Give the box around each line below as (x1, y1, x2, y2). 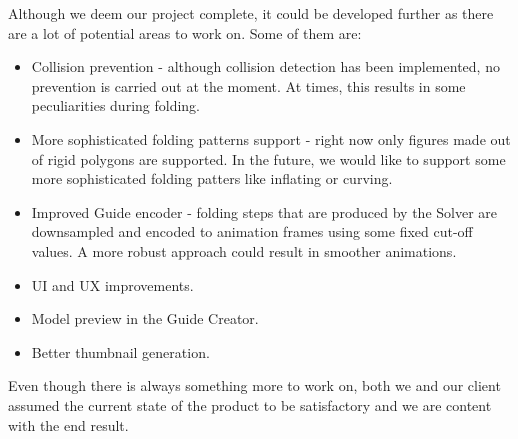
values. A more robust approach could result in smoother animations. (31, 240, 457, 261)
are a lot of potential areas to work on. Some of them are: (8, 22, 362, 43)
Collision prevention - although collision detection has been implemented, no (31, 56, 500, 77)
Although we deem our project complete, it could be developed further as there (8, 3, 494, 23)
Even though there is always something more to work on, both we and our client (8, 375, 501, 396)
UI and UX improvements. (31, 274, 194, 295)
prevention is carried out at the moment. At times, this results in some (31, 75, 466, 96)
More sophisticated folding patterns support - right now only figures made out (31, 128, 511, 149)
